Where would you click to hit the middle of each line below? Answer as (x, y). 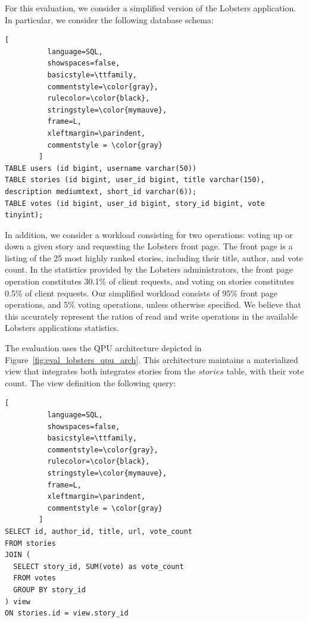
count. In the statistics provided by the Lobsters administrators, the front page (149, 269)
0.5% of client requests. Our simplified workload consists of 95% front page (141, 293)
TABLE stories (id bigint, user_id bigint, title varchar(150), (135, 180)
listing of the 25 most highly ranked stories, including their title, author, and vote (154, 257)
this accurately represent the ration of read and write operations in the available (152, 316)
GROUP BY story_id (50, 590)
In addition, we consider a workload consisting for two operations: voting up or (149, 234)
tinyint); (24, 215)
